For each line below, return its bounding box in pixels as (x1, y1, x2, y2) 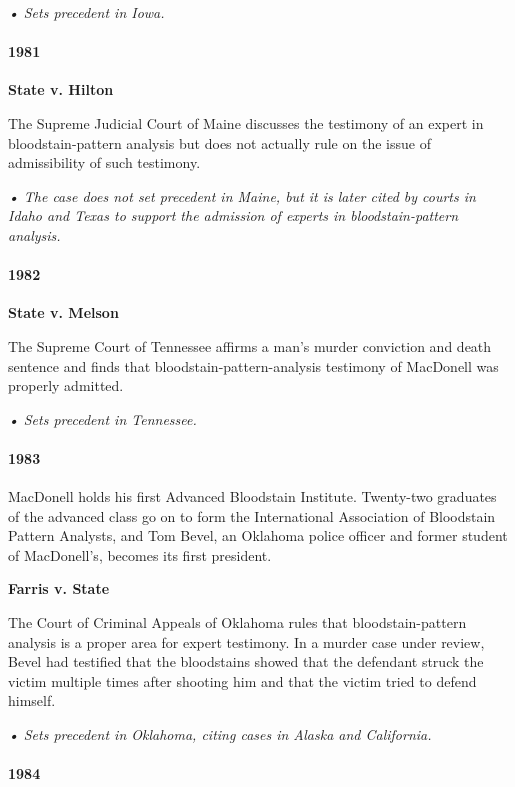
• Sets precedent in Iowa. (8, 2, 165, 22)
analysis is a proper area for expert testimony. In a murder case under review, (8, 631, 485, 652)
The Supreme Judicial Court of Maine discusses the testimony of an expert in (8, 112, 484, 133)
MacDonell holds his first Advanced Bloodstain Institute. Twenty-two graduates (8, 486, 497, 507)
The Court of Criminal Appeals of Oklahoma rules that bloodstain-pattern (8, 612, 467, 633)
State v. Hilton (8, 79, 114, 100)
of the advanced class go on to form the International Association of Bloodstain (8, 505, 496, 526)
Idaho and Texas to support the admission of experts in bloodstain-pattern (8, 205, 459, 226)
